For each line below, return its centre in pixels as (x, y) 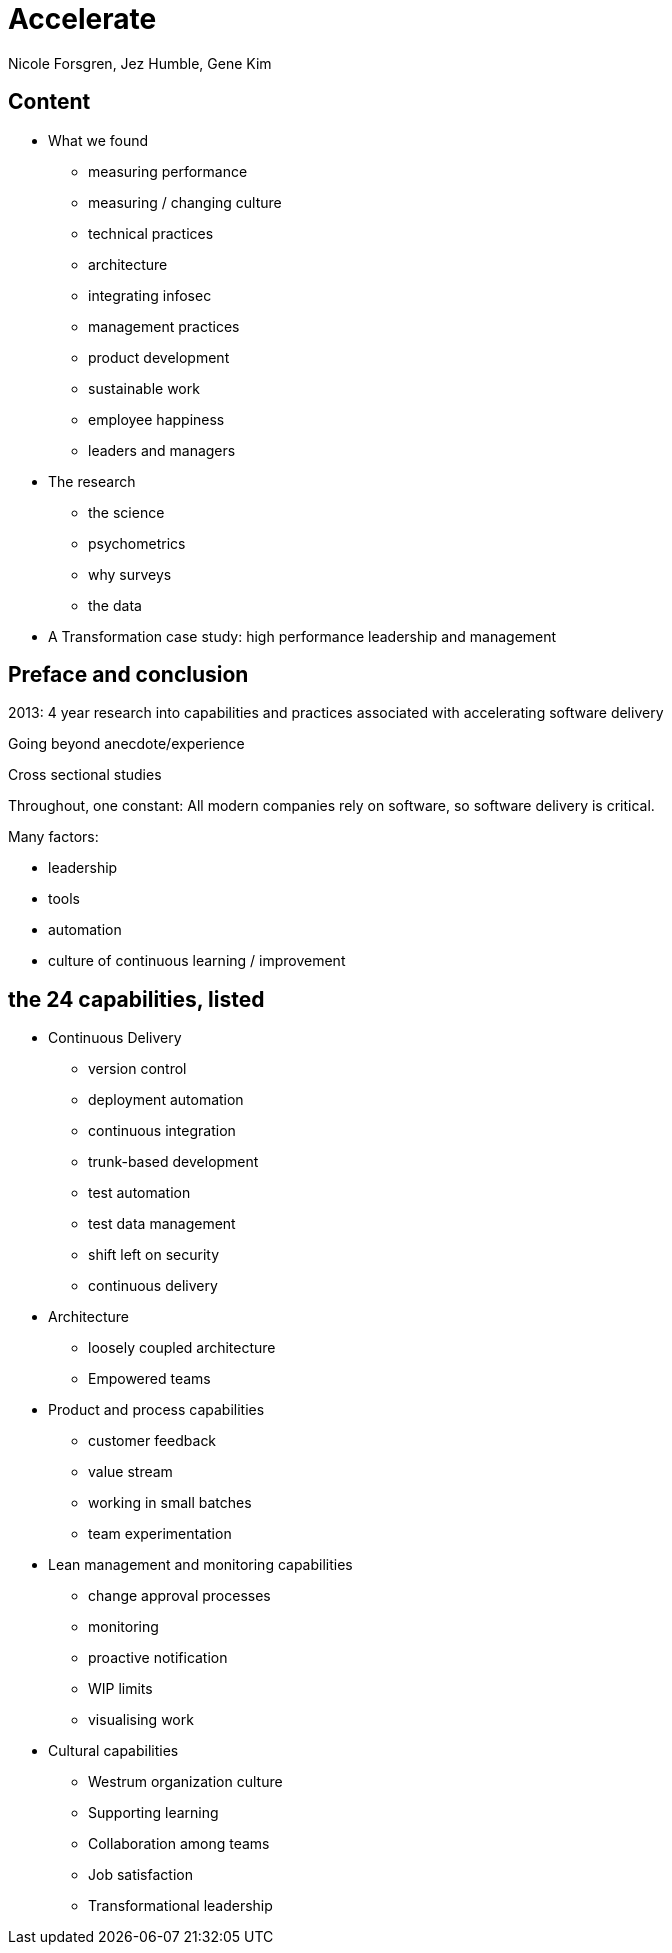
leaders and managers (162, 450)
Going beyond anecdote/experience (126, 744)
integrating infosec (150, 295)
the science (126, 512)
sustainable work (144, 388)
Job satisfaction (140, 1875)
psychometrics (137, 543)
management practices (164, 326)
